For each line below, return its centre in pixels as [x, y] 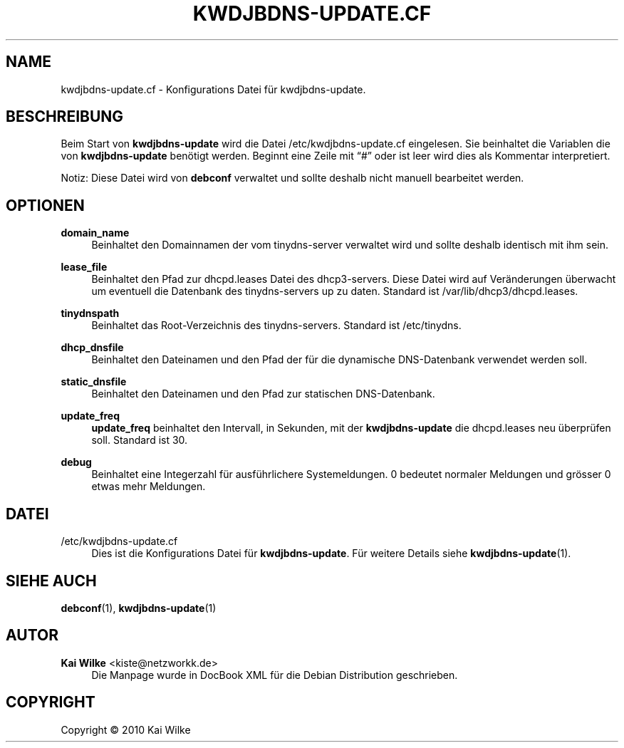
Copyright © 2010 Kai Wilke [126, 729]
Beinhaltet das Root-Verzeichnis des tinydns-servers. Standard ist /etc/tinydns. [276, 326]
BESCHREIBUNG [65, 117]
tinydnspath [90, 313]
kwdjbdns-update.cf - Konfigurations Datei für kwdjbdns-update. [213, 89]
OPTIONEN [45, 205]
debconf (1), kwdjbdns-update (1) [139, 608]
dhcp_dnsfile [92, 348]
